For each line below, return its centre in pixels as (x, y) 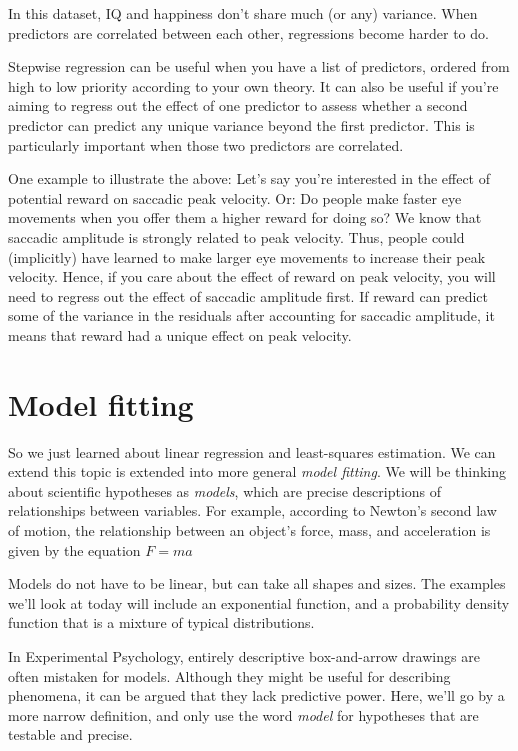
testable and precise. (70, 734)
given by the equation (74, 549)
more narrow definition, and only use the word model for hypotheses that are (243, 714)
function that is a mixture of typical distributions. (161, 622)
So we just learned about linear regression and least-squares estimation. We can (252, 451)
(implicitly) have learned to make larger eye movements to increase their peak (247, 256)
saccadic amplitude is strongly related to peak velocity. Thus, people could (236, 236)
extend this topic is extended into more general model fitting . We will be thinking (257, 471)
